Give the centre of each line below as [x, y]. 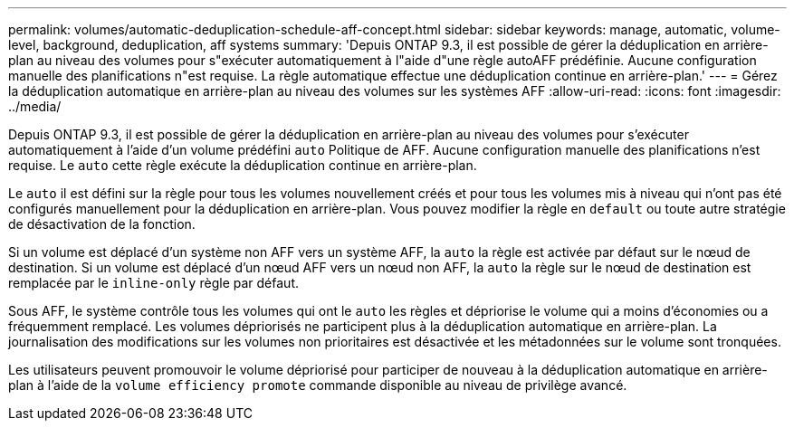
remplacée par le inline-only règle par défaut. [153, 283]
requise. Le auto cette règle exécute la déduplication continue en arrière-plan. [243, 165]
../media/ [35, 106]
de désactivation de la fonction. [102, 224]
